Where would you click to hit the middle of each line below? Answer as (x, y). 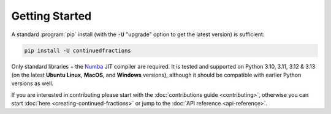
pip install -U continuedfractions (78, 50)
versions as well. (32, 83)
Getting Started (51, 16)
